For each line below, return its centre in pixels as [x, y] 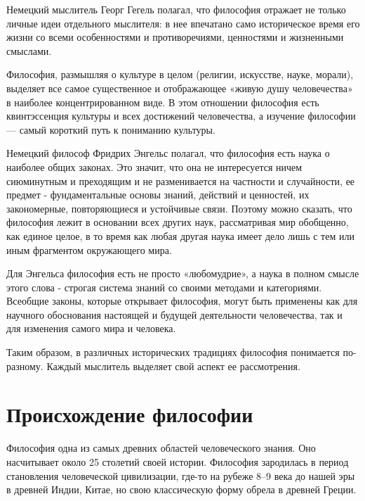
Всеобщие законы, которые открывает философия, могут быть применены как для [182, 301]
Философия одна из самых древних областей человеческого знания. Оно [161, 448]
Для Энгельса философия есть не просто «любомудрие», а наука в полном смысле [183, 273]
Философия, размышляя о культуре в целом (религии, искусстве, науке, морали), [180, 74]
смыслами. [29, 50]
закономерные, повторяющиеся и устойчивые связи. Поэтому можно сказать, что [179, 208]
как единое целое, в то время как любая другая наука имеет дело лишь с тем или [180, 235]
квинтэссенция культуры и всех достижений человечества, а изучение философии [181, 116]
